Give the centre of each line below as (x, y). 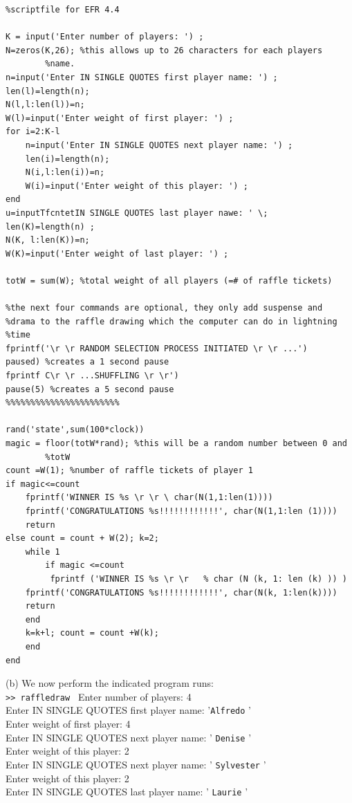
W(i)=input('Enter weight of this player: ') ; (137, 186)
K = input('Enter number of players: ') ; (105, 37)
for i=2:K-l (33, 132)
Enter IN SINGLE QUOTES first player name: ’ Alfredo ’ (128, 710)
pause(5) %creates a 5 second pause (90, 389)
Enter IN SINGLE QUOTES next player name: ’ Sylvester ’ (136, 764)
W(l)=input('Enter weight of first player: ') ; (120, 118)
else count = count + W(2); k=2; (82, 538)
